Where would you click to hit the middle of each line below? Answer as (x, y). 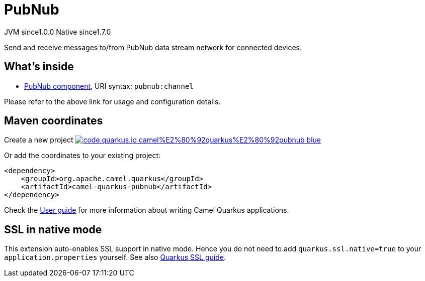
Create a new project (39, 140)
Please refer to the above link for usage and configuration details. (112, 101)
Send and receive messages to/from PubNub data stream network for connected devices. (153, 47)
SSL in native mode (53, 229)
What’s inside (39, 67)
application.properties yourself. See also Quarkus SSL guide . (115, 257)
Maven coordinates (54, 121)
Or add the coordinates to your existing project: (82, 156)
